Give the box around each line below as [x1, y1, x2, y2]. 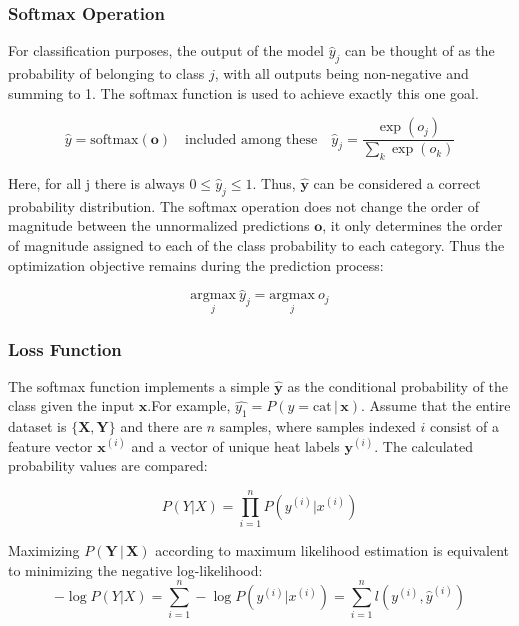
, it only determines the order [322, 215, 503, 236]
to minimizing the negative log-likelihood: [8, 559, 263, 580]
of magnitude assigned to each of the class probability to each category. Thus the [8, 235, 505, 256]
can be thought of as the [345, 40, 495, 61]
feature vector [8, 435, 93, 456]
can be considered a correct [313, 173, 481, 194]
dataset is [8, 416, 67, 437]
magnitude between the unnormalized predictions [8, 215, 310, 236]
